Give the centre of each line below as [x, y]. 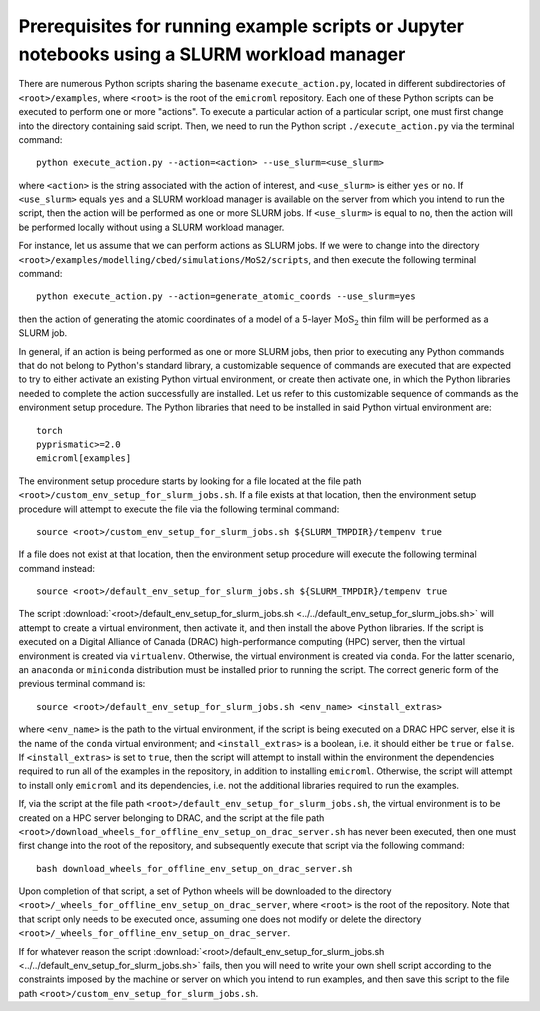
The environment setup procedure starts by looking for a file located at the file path [190, 481]
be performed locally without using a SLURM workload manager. [151, 227]
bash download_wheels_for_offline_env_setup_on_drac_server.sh [194, 868]
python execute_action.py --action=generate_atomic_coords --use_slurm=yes [226, 296]
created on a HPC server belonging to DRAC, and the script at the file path [171, 817]
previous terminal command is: [82, 684]
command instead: [56, 568]
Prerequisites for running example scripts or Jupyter [241, 26]
